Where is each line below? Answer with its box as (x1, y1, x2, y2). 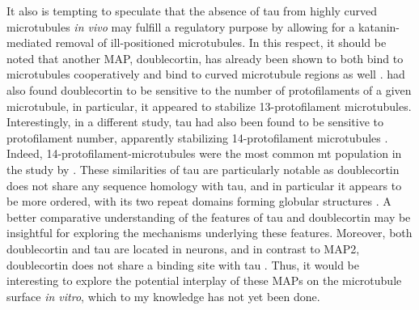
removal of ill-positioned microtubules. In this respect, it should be (55, 34, 387, 51)
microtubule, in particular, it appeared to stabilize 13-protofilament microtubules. (6, 97, 412, 114)
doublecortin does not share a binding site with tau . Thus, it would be (6, 256, 359, 273)
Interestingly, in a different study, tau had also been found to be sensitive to (6, 113, 383, 130)
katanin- (358, 18, 400, 35)
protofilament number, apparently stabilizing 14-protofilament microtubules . (6, 129, 388, 146)
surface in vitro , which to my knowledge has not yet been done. (6, 287, 320, 304)
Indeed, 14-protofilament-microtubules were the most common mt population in (6, 145, 402, 162)
